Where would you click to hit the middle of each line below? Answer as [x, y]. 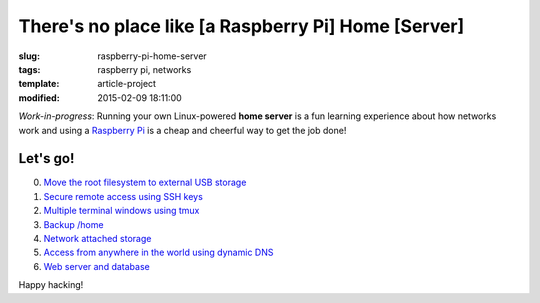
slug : [29, 56]
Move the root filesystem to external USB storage [145, 182]
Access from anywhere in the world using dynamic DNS [158, 252]
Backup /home [73, 224]
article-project [127, 84]
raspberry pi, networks [144, 69]
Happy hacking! [51, 285]
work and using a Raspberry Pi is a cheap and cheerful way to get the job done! [182, 130]
